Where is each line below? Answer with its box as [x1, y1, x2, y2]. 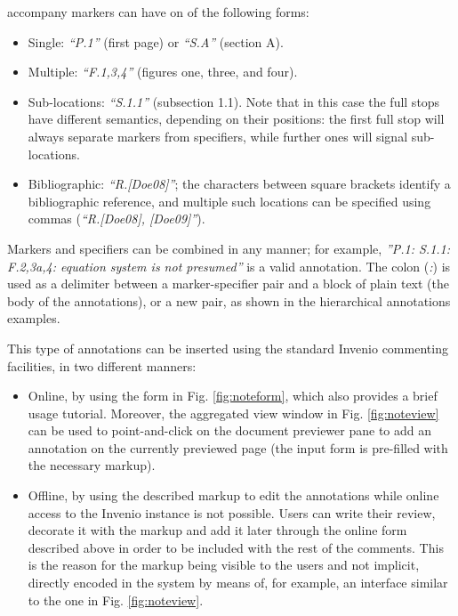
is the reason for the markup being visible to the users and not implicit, [28, 555, 420, 574]
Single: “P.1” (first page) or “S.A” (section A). [28, 32, 284, 51]
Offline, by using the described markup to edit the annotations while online [28, 486, 439, 505]
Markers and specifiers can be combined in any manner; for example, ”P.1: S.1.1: [7, 239, 451, 257]
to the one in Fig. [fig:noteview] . [28, 590, 204, 609]
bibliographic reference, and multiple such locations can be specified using [28, 191, 431, 210]
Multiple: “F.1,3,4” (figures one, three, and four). [28, 62, 298, 81]
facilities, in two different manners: [7, 356, 197, 375]
